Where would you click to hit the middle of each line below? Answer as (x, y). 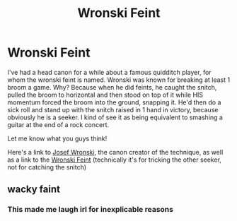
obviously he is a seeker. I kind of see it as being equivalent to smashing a (115, 117)
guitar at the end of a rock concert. (58, 124)
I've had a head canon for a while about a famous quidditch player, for (109, 72)
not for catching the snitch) (47, 167)
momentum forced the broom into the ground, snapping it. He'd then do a (114, 102)
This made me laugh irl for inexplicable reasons (90, 210)
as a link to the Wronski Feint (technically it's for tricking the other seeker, (114, 160)
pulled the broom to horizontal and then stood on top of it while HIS (105, 95)
